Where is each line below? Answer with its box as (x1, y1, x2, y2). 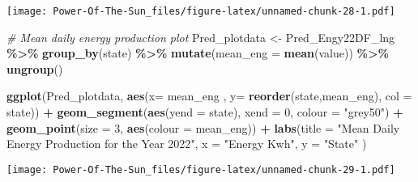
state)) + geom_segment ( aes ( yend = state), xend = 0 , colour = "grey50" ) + (6, 104, 403, 121)
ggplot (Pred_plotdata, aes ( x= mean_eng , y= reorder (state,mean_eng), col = (6, 87, 412, 104)
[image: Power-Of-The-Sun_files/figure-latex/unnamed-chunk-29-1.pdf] (6, 163, 395, 176)
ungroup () (6, 60, 63, 77)
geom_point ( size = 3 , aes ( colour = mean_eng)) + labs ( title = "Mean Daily (6, 119, 400, 136)
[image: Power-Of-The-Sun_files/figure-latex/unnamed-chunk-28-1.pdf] (6, 6, 395, 17)
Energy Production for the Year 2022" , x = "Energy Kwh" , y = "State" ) (6, 135, 367, 152)
